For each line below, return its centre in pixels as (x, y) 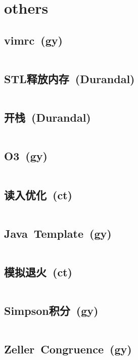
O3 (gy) (26, 156)
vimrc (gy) (33, 40)
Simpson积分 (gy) (51, 311)
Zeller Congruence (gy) (68, 349)
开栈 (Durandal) (48, 117)
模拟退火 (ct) (38, 272)
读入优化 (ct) (38, 194)
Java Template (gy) (58, 233)
